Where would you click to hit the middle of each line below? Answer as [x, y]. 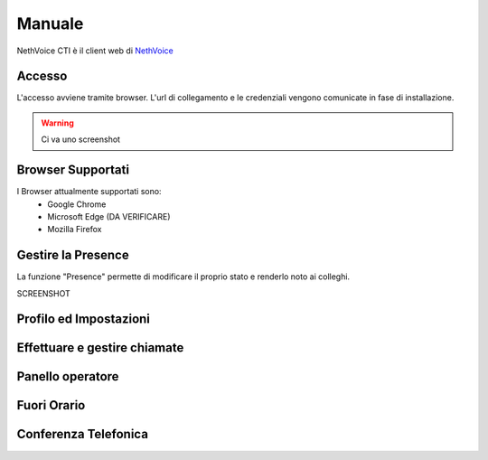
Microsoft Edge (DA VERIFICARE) [109, 216]
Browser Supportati [73, 170]
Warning [57, 123]
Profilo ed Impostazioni [84, 319]
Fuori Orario [51, 405]
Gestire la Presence [73, 255]
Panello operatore [68, 376]
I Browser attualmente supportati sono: [89, 192]
